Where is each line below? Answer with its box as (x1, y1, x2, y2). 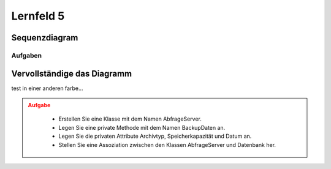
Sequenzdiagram (11, 32, 78, 43)
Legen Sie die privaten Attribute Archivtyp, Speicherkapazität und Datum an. (58, 132, 252, 140)
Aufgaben (11, 51, 42, 59)
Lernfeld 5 (11, 9, 65, 23)
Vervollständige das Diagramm (11, 68, 132, 79)
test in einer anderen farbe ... (11, 85, 83, 92)
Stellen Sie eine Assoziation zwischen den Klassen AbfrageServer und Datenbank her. (58, 141, 276, 148)
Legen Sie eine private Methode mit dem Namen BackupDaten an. (58, 124, 226, 131)
